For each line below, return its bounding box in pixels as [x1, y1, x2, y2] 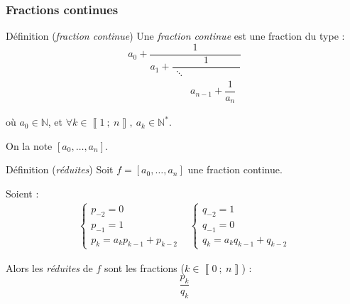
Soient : [6, 185, 39, 200]
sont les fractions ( [104, 260, 185, 275]
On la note [6, 138, 53, 153]
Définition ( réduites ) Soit [6, 162, 114, 177]
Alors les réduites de [6, 260, 93, 275]
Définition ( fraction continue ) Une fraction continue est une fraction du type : [6, 28, 345, 43]
